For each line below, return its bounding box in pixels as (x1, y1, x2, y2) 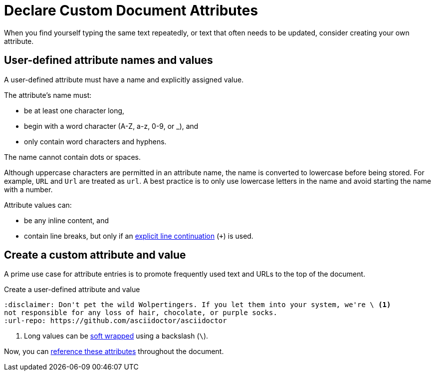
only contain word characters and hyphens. (24, 137, 167, 146)
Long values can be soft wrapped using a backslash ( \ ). (24, 332, 209, 341)
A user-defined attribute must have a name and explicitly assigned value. (4, 75, 244, 84)
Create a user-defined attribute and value (4, 285, 140, 294)
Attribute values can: (4, 200, 72, 209)
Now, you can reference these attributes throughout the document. (4, 347, 224, 356)
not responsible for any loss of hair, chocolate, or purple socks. (4, 309, 277, 317)
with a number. (4, 185, 53, 194)
